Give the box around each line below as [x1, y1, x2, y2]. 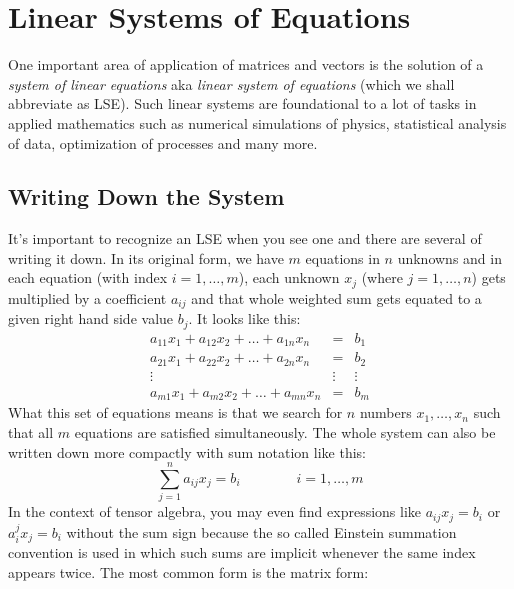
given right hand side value [8, 308, 174, 329]
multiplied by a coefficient [8, 287, 167, 308]
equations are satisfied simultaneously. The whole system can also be [74, 421, 496, 442]
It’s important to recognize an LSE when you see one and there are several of [8, 228, 482, 249]
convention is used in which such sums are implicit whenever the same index [8, 542, 476, 563]
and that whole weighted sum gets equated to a [191, 287, 482, 308]
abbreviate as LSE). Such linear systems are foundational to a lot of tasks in [8, 93, 477, 114]
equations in [305, 247, 380, 268]
